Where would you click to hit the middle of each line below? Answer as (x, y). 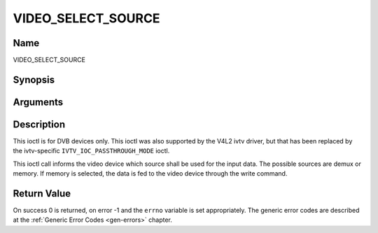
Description (39, 124)
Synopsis (34, 79)
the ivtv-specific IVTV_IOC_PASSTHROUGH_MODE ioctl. (91, 151)
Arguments (38, 102)
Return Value (42, 193)
